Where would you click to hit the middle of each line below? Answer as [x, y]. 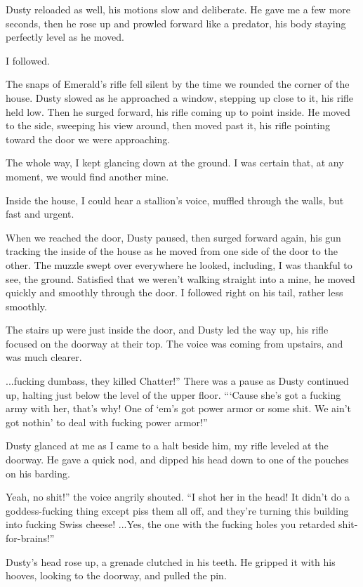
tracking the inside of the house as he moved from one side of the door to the [172, 251]
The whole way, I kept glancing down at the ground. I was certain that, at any [175, 163]
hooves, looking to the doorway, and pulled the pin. [116, 575]
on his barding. [38, 473]
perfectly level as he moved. [65, 37]
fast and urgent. [40, 214]
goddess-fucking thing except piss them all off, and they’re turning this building [177, 510]
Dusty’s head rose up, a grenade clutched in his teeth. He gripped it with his [171, 561]
